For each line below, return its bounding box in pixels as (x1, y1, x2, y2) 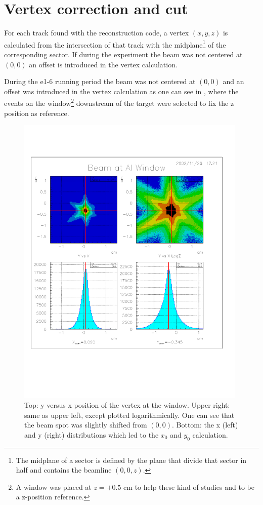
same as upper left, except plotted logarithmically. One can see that (24, 409, 235, 420)
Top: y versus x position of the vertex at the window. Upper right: (24, 399, 230, 410)
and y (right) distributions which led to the (24, 429, 159, 440)
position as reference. (4, 107, 69, 118)
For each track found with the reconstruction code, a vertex (4, 27, 189, 38)
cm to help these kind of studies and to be (123, 481, 254, 492)
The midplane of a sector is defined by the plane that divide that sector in (16, 454, 247, 465)
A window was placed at (16, 481, 92, 492)
